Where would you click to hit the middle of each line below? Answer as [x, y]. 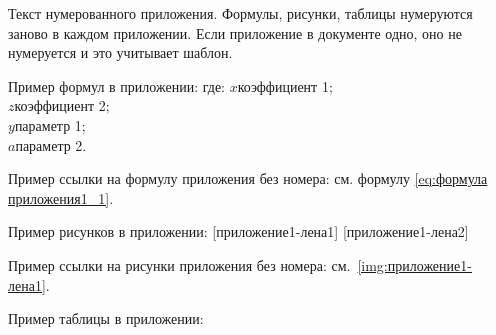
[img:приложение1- [414, 264]
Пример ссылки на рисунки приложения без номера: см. [179, 264]
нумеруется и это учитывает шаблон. [120, 52]
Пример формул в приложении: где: [116, 85]
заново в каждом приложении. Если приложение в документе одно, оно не [235, 32]
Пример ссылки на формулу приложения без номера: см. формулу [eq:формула [248, 178]
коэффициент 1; [285, 85]
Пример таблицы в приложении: [106, 318]
